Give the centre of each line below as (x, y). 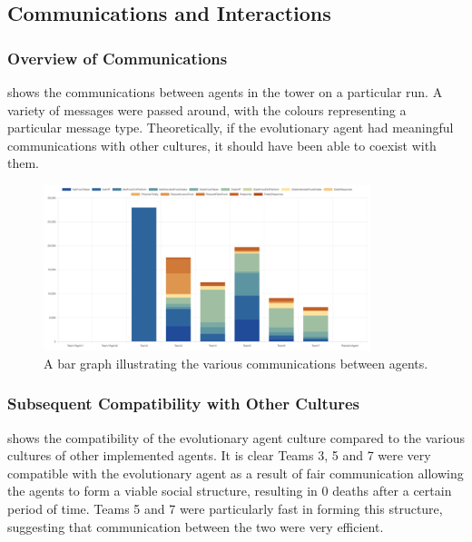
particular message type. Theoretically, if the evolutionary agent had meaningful (231, 128)
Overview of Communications (118, 58)
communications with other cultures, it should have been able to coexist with (222, 145)
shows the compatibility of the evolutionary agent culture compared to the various (236, 437)
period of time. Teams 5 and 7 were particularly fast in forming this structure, (225, 509)
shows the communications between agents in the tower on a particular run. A (225, 92)
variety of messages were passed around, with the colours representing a (207, 109)
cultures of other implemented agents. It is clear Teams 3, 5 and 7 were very (219, 455)
